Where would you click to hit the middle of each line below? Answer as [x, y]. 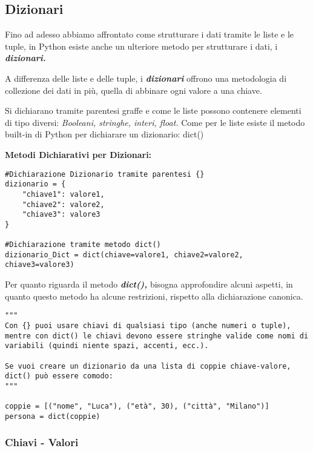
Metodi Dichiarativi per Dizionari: [78, 154]
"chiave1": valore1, [63, 194]
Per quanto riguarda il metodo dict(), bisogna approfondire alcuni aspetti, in [149, 284]
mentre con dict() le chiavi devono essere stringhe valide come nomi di [157, 336]
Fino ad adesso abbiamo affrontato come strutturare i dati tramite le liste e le [150, 34]
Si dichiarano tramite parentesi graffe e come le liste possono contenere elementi [153, 110]
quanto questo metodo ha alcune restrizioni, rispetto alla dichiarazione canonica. [154, 296]
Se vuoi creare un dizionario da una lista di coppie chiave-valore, [148, 366]
